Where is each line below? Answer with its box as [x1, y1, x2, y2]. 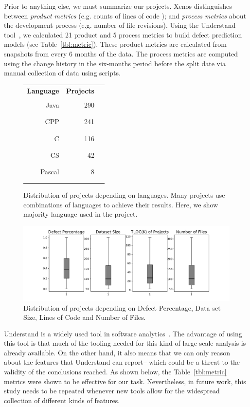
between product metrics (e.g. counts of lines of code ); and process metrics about [4, 10, 247, 20]
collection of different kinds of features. [4, 395, 120, 405]
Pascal [40, 166, 59, 177]
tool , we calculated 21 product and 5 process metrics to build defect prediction [4, 29, 242, 39]
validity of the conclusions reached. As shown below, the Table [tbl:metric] [4, 367, 227, 377]
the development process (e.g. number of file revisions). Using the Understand [4, 20, 236, 30]
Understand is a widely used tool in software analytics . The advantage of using [4, 328, 242, 338]
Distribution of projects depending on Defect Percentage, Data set [23, 302, 221, 313]
